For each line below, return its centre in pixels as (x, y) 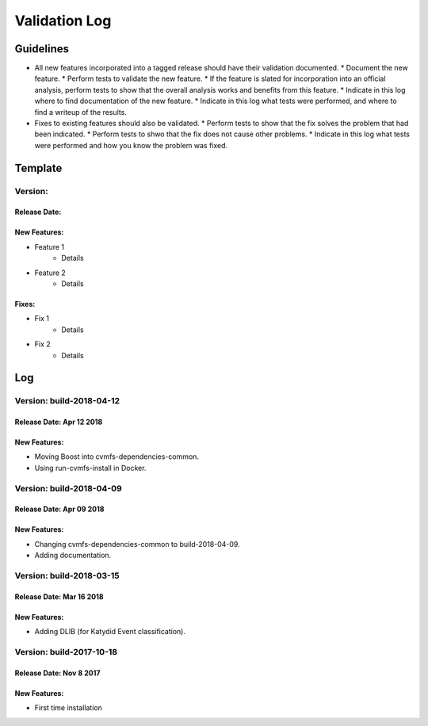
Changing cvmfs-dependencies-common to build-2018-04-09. (138, 544)
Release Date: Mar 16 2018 (59, 596)
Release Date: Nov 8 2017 (57, 673)
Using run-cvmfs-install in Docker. (90, 468)
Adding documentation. (73, 556)
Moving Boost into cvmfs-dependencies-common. (117, 457)
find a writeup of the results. (80, 112)
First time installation (69, 708)
